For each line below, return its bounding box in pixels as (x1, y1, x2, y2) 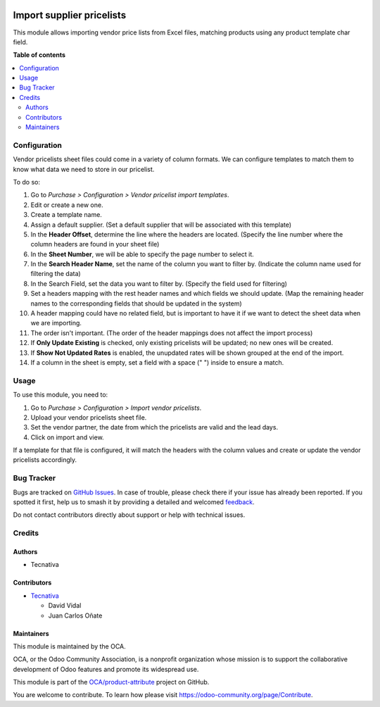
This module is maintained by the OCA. (13, 642, 126, 651)
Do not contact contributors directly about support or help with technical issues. (13, 511, 246, 519)
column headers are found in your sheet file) (30, 240, 160, 249)
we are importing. (30, 319, 82, 327)
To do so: (13, 177, 40, 186)
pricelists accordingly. (13, 456, 77, 464)
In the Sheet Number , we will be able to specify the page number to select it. (30, 250, 255, 258)
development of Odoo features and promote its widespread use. (13, 665, 199, 673)
